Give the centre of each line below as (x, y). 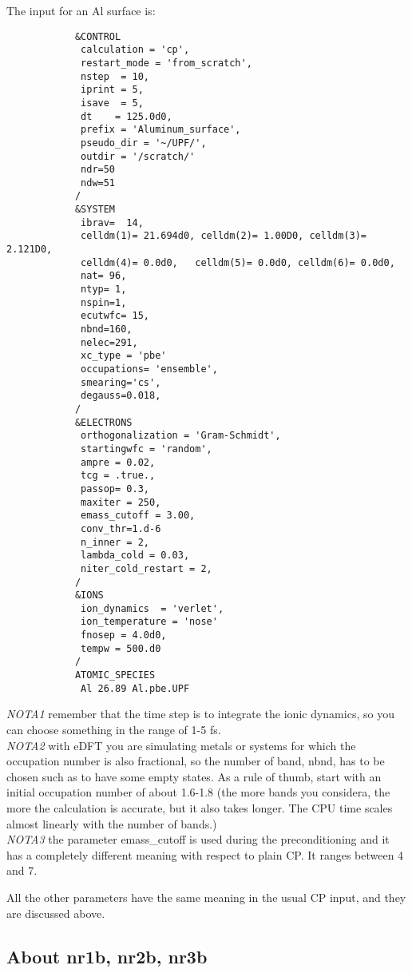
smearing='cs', (121, 382)
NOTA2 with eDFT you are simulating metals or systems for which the (181, 745)
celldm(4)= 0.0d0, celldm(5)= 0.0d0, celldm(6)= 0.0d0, (238, 262)
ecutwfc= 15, (115, 316)
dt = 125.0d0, (127, 116)
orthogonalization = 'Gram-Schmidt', (181, 436)
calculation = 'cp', (135, 50)
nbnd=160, (107, 330)
